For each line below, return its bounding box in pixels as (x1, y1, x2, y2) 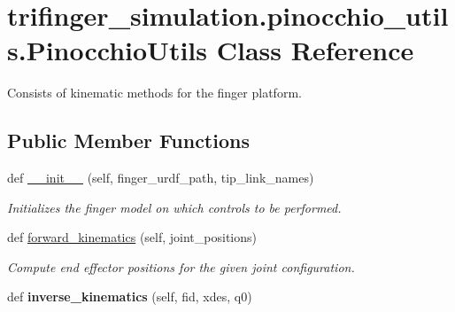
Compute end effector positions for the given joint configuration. (7, 257, 355, 276)
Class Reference (216, 32, 414, 68)
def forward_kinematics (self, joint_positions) (7, 228, 257, 246)
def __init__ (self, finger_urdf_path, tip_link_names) (7, 168, 314, 187)
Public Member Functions (7, 127, 250, 154)
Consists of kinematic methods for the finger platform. (7, 83, 302, 102)
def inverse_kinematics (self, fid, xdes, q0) (7, 287, 252, 306)
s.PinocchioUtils (7, 32, 207, 68)
